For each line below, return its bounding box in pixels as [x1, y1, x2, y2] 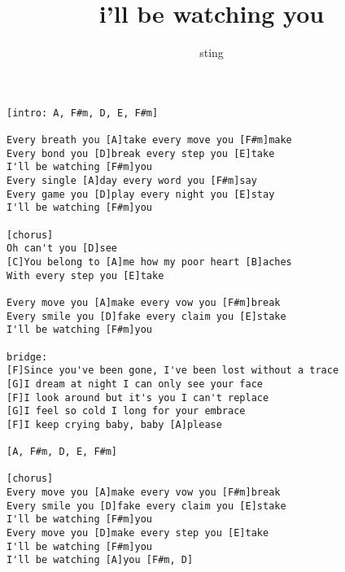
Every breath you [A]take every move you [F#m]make [7, 134, 292, 146]
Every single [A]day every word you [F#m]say [7, 175, 257, 186]
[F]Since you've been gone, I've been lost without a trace [7, 365, 339, 377]
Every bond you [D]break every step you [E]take [7, 147, 275, 159]
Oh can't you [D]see [7, 242, 118, 255]
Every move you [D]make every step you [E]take [7, 527, 269, 539]
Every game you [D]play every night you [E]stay [7, 188, 275, 200]
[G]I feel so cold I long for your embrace [7, 405, 246, 417]
